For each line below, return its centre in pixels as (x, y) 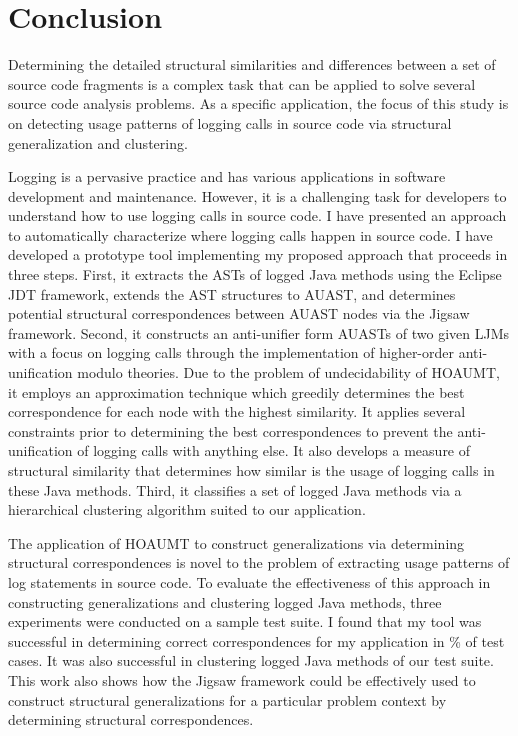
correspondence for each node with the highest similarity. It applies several (237, 411)
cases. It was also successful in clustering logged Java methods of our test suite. (251, 660)
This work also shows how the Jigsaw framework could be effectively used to (242, 679)
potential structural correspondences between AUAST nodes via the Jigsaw (239, 313)
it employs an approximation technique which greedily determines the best (236, 391)
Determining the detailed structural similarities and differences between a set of (252, 64)
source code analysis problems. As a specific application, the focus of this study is (258, 103)
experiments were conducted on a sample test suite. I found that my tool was (245, 621)
